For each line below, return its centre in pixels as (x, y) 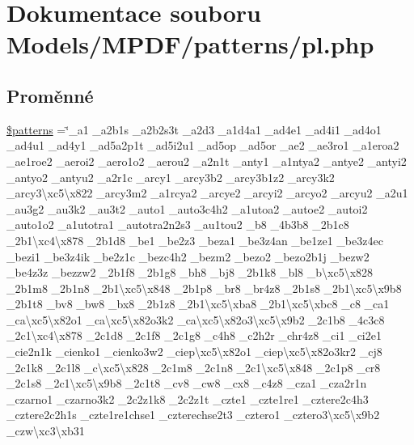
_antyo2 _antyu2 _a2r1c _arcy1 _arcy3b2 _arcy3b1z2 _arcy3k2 (171, 177)
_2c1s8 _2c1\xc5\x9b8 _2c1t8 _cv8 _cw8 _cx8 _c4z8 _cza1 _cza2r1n (187, 383)
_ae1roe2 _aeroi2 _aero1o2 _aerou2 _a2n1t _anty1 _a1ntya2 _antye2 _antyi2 (207, 161)
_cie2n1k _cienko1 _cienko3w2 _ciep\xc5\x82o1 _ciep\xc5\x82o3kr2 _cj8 (194, 352)
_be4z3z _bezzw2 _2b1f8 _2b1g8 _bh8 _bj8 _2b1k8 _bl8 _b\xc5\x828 (190, 272)
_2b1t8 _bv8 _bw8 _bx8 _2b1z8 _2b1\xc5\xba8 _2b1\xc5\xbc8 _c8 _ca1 (198, 304)
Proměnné (50, 95)
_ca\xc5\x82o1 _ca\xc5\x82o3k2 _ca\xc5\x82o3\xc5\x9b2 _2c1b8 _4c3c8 (196, 319)
